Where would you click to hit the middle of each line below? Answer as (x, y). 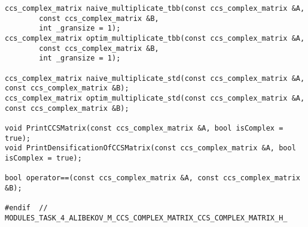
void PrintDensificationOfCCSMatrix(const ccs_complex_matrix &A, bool (150, 148)
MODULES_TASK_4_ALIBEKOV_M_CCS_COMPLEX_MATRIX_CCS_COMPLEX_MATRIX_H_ (146, 218)
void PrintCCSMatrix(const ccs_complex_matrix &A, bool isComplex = (144, 128)
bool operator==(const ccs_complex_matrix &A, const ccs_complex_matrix (153, 178)
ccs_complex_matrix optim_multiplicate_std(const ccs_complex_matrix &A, (155, 98)
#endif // (26, 208)
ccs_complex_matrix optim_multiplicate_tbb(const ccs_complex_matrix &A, (155, 38)
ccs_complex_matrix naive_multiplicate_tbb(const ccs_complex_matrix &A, (155, 8)
